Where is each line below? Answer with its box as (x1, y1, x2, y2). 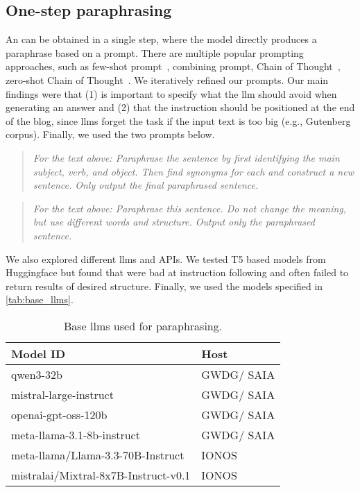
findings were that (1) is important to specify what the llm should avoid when (6, 86, 337, 101)
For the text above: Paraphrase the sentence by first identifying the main (33, 150, 340, 164)
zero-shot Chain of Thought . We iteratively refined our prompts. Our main (6, 72, 329, 87)
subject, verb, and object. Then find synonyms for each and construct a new (33, 164, 354, 178)
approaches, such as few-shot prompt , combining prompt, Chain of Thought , (6, 59, 341, 74)
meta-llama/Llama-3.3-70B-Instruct (11, 446, 185, 463)
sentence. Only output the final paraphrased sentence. (33, 178, 259, 192)
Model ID (11, 345, 66, 362)
